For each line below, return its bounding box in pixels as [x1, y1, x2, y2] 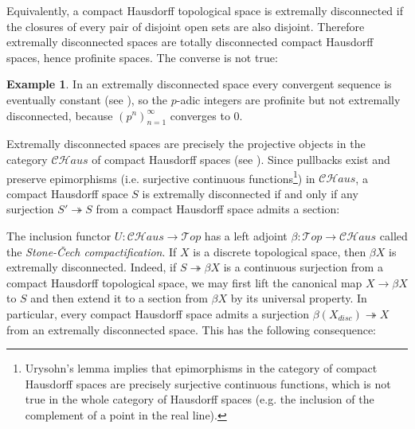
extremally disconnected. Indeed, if [6, 259, 177, 275]
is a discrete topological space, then [193, 243, 366, 259]
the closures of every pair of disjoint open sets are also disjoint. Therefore [6, 18, 365, 34]
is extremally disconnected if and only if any [142, 185, 358, 201]
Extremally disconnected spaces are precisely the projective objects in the [6, 135, 366, 152]
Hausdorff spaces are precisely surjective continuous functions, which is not [25, 375, 391, 392]
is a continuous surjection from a [223, 259, 383, 275]
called [379, 227, 408, 244]
